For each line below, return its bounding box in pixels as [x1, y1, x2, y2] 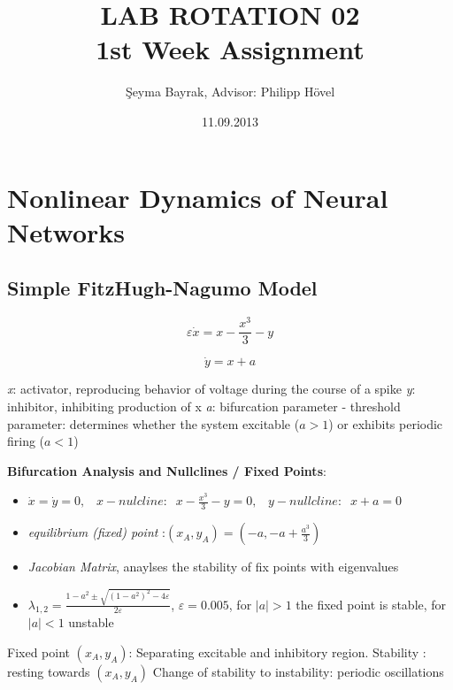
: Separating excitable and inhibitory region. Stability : [128, 642, 426, 661]
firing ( [7, 432, 45, 450]
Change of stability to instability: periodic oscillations [152, 662, 444, 680]
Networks [7, 213, 126, 249]
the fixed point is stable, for [296, 594, 447, 613]
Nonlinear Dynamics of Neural [7, 179, 388, 215]
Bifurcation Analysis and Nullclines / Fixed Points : [7, 461, 326, 479]
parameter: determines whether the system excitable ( [7, 414, 300, 433]
